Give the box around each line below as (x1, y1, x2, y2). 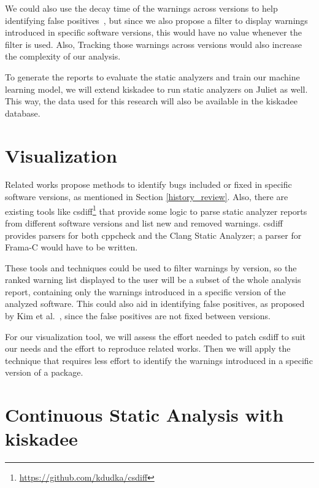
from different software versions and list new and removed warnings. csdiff (5, 216, 283, 229)
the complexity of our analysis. (5, 50, 121, 63)
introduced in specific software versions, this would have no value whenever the (5, 26, 302, 39)
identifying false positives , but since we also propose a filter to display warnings (5, 14, 308, 26)
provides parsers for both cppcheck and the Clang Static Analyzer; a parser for (5, 228, 302, 241)
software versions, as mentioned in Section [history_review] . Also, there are (5, 190, 288, 203)
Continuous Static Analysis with (5, 402, 284, 427)
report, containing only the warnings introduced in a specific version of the (5, 285, 286, 298)
